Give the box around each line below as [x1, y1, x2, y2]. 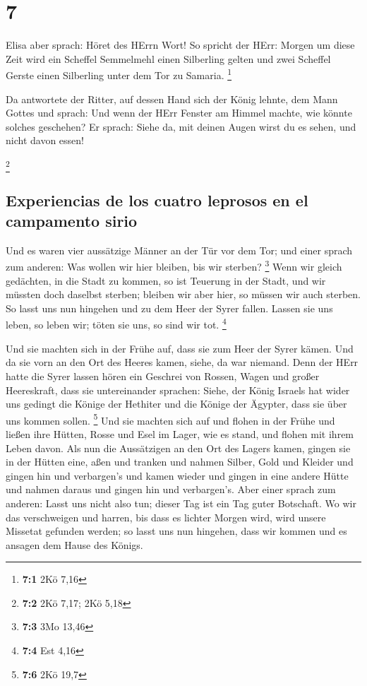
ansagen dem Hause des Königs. [6, 537, 143, 552]
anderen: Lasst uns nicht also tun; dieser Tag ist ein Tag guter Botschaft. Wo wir [6, 495, 356, 510]
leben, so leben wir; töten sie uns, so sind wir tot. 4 [6, 315, 227, 332]
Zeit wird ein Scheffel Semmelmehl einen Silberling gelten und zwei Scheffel [6, 51, 331, 66]
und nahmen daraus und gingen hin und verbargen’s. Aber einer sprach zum [6, 482, 336, 497]
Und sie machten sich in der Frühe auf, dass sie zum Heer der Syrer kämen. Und [6, 341, 354, 355]
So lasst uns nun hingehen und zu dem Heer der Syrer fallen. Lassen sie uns [6, 300, 333, 315]
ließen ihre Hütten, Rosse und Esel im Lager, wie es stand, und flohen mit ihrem [6, 426, 354, 441]
